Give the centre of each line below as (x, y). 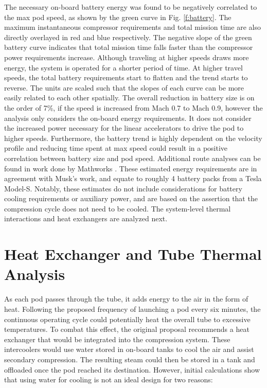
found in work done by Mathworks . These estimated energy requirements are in (131, 168)
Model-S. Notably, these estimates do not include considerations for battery (123, 188)
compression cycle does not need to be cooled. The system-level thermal (118, 208)
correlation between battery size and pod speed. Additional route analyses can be (132, 158)
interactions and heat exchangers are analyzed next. (86, 218)
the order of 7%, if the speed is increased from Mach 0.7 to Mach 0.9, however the (133, 107)
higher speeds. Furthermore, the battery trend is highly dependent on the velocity (133, 138)
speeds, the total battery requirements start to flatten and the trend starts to (126, 77)
